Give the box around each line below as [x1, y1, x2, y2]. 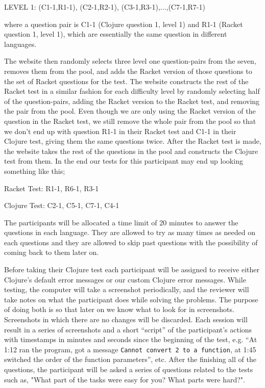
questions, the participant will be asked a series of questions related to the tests [4, 364, 253, 375]
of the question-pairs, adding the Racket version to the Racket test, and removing [4, 95, 260, 106]
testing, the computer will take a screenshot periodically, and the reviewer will [4, 284, 249, 295]
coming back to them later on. [4, 247, 99, 257]
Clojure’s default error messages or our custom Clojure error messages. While [4, 274, 246, 284]
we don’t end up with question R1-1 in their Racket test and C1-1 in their [4, 125, 236, 136]
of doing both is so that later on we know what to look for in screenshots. [4, 304, 234, 315]
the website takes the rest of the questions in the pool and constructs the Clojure [4, 145, 258, 156]
